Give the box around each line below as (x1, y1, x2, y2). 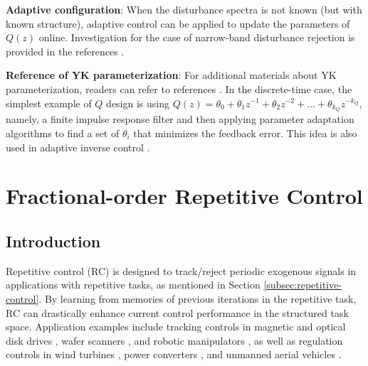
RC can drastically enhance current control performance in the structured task (6, 305, 349, 320)
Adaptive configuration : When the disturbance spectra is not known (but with (6, 2, 362, 16)
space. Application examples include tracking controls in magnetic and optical (6, 319, 346, 334)
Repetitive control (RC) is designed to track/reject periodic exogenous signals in (6, 263, 357, 278)
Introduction (6, 230, 101, 252)
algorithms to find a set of (6, 126, 120, 141)
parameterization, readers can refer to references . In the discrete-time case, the (6, 81, 352, 96)
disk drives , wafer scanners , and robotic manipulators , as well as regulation (6, 333, 343, 348)
